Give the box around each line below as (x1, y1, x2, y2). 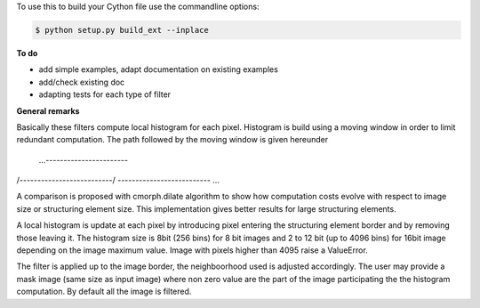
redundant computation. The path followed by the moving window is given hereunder (16, 134, 329, 145)
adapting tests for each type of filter (38, 89, 172, 100)
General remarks (16, 105, 80, 116)
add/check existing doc (38, 77, 125, 87)
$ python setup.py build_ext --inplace (35, 25, 209, 35)
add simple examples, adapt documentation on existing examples (38, 64, 279, 75)
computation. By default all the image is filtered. (16, 286, 192, 297)
